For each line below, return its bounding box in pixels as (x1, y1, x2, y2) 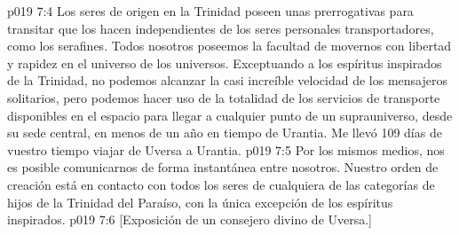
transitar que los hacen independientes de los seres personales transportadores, (7, 19, 434, 37)
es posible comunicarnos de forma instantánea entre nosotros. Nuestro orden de (7, 158, 439, 176)
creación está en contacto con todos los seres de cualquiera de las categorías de (7, 175, 435, 193)
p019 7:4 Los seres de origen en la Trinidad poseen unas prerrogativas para (7, 2, 414, 20)
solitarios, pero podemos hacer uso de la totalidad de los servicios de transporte (7, 88, 440, 106)
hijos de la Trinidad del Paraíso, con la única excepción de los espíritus (7, 192, 393, 211)
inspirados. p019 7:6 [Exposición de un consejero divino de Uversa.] (7, 210, 373, 229)
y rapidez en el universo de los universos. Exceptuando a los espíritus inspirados (7, 53, 442, 72)
